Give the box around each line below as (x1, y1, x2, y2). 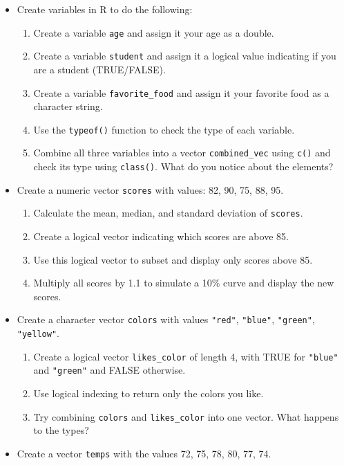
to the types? (33, 423, 89, 437)
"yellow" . (17, 326, 59, 340)
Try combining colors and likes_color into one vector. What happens (33, 409, 339, 423)
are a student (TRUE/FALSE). (33, 62, 166, 76)
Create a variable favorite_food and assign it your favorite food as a (33, 85, 329, 100)
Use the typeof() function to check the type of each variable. (33, 122, 295, 136)
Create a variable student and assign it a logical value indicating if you (33, 48, 336, 63)
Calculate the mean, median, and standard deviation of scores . (33, 206, 303, 220)
